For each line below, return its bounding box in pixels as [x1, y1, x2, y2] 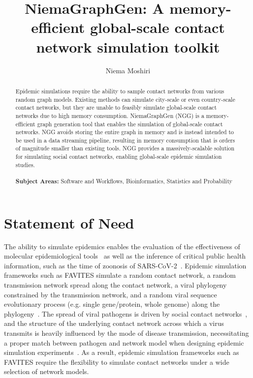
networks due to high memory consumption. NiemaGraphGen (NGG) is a [15, 111, 204, 119]
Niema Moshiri [105, 65, 151, 75]
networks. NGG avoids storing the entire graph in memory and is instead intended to [15, 128, 234, 136]
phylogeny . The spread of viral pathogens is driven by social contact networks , [4, 308, 248, 319]
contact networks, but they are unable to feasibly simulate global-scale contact [15, 103, 217, 112]
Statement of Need [4, 212, 134, 233]
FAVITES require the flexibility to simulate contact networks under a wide [4, 356, 229, 367]
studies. [15, 160, 35, 169]
